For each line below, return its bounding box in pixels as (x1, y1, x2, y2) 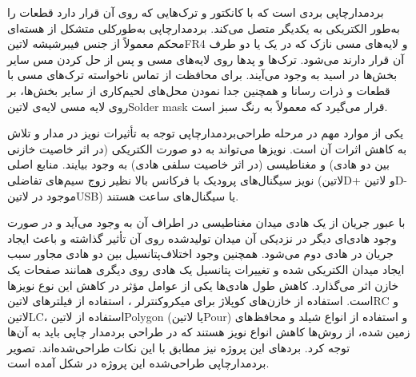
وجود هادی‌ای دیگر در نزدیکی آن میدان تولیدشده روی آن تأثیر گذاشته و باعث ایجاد (7, 229, 397, 246)
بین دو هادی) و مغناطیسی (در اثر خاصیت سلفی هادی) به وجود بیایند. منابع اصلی (7, 156, 390, 173)
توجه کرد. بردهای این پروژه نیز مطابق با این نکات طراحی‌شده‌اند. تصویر (7, 339, 350, 355)
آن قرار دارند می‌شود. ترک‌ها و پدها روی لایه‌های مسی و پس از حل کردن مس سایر (7, 50, 405, 67)
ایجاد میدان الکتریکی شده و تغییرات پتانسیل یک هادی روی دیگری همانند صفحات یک (7, 260, 405, 277)
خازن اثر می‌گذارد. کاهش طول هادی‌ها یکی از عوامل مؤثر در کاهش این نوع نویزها (7, 276, 399, 293)
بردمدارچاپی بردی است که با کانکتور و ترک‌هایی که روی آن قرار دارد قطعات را (7, 4, 384, 20)
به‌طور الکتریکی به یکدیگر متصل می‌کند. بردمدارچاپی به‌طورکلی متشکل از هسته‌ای (7, 19, 400, 36)
